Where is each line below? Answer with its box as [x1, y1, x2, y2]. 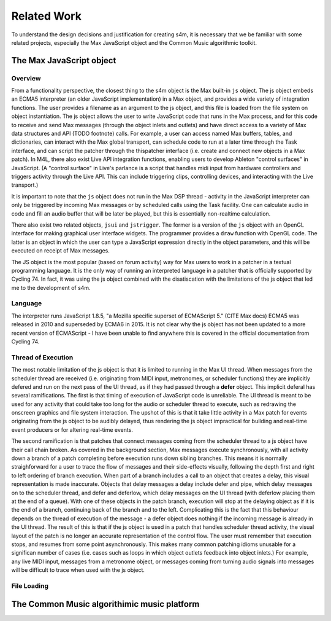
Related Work [11, 9, 82, 23]
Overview [11, 74, 41, 82]
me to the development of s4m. [11, 284, 91, 291]
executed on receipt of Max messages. [11, 247, 110, 254]
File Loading [11, 581, 49, 590]
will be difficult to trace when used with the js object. [11, 566, 145, 574]
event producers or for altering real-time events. [11, 426, 133, 433]
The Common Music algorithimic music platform [11, 599, 200, 609]
